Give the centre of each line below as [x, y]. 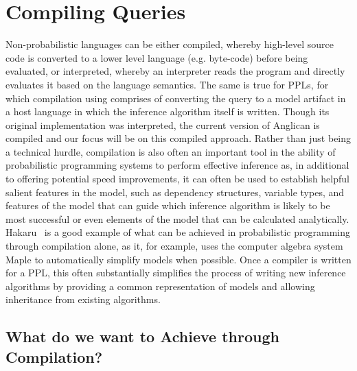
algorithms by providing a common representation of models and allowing [160, 286]
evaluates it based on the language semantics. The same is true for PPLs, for [167, 84]
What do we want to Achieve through [142, 336]
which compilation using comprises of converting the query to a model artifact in [176, 98]
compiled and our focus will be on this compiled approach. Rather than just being [178, 138]
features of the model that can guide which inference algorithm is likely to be [168, 205]
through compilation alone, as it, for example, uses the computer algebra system [174, 246]
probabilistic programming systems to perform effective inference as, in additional [177, 165]
